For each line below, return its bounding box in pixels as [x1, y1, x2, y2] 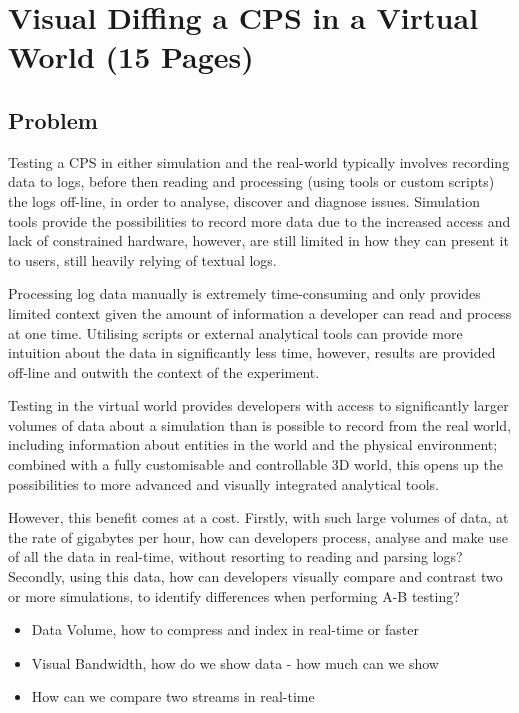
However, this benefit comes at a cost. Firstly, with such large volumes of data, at [8, 507, 509, 528]
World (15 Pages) [8, 36, 254, 77]
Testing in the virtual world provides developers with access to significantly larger [8, 395, 509, 416]
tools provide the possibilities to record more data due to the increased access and [8, 210, 511, 231]
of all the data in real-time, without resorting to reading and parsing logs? [8, 546, 463, 567]
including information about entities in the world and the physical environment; [8, 434, 498, 455]
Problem [8, 104, 98, 135]
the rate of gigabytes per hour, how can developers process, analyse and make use [8, 526, 508, 547]
